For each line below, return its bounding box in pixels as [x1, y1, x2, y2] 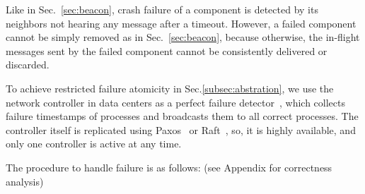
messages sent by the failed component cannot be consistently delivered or [6, 43, 328, 58]
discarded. [6, 57, 50, 72]
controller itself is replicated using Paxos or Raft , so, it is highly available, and [6, 122, 356, 137]
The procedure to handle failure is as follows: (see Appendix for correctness [6, 159, 332, 174]
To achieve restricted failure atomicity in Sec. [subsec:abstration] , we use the [6, 80, 334, 95]
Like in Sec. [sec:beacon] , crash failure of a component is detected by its [6, 2, 318, 16]
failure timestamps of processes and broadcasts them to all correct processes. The [6, 109, 359, 123]
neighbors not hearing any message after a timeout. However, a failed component [6, 16, 357, 30]
